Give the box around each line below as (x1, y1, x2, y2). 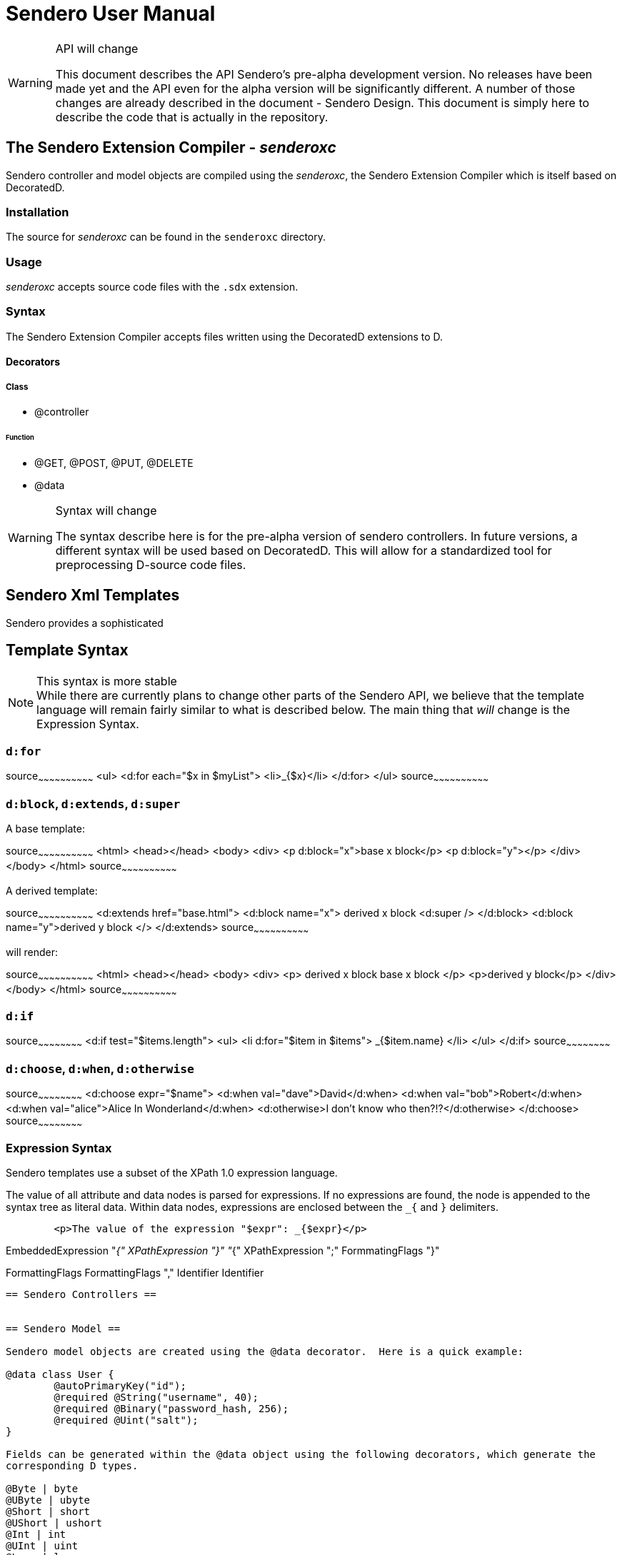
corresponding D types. (6, 1460, 139, 1472)
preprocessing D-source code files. (55, 557, 246, 572)
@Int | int (6, 1529, 66, 1541)
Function (6, 433, 34, 442)
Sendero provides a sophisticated (6, 616, 164, 629)
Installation (6, 204, 69, 219)
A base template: (6, 822, 85, 835)
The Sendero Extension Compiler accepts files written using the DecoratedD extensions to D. (6, 330, 443, 343)
